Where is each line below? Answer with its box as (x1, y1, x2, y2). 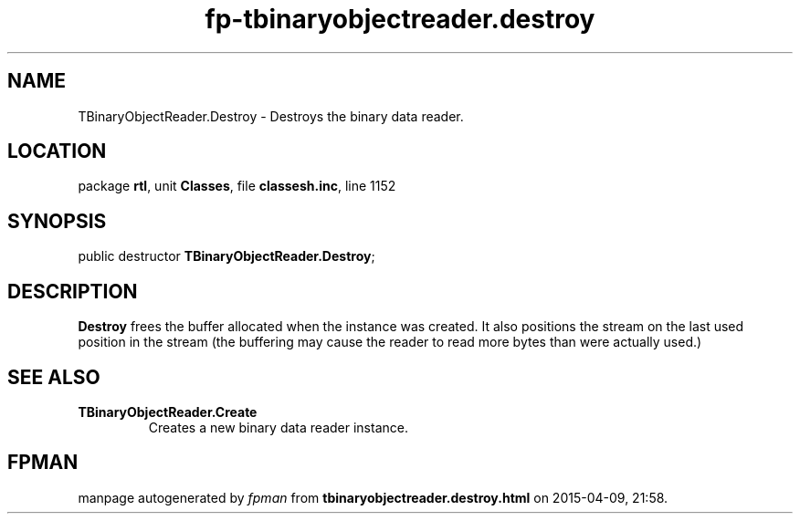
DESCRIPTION (7, 279, 138, 303)
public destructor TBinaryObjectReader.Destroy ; (78, 248, 375, 265)
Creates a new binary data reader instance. (148, 419, 408, 435)
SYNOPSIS (7, 209, 107, 233)
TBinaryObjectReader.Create (78, 403, 258, 420)
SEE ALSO (7, 365, 100, 389)
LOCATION (7, 140, 107, 163)
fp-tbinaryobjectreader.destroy (205, 4, 595, 35)
